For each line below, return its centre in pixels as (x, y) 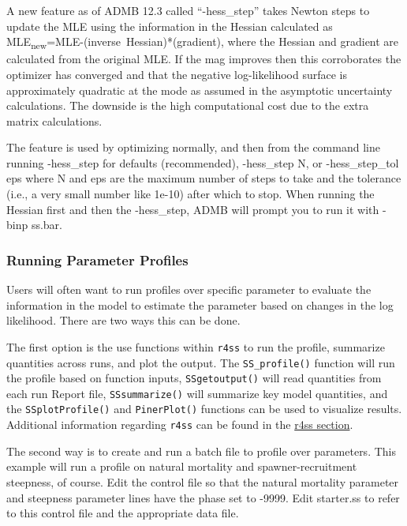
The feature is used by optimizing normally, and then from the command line (193, 147)
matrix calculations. (54, 120)
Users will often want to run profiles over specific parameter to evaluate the (189, 289)
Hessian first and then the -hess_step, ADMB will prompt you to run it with (193, 209)
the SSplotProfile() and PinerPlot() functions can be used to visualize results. (204, 409)
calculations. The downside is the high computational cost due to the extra (188, 105)
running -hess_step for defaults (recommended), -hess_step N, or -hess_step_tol (203, 162)
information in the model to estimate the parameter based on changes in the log (200, 304)
